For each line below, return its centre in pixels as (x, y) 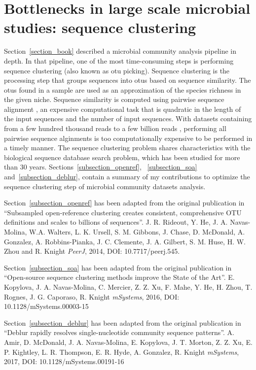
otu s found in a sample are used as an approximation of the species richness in (123, 89)
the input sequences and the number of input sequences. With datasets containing (128, 118)
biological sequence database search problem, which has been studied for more (122, 157)
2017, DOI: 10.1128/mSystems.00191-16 (64, 361)
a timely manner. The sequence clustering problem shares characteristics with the (127, 148)
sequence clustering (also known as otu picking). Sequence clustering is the (117, 70)
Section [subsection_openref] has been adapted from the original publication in (124, 203)
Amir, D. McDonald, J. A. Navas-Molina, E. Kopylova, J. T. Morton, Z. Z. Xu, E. (128, 342)
